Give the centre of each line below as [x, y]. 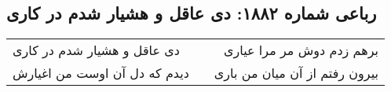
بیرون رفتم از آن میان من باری [296, 73]
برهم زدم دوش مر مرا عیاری [301, 50]
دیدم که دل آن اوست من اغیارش [101, 73]
